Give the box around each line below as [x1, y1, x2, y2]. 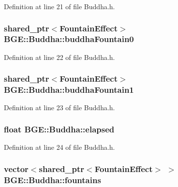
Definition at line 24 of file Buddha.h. [4, 142, 115, 152]
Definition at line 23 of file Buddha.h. [4, 102, 115, 113]
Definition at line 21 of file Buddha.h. [4, 1, 115, 11]
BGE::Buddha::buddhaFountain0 [4, 33, 134, 45]
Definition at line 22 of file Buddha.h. [4, 52, 115, 62]
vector [4, 162, 29, 174]
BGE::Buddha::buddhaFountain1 [4, 84, 134, 96]
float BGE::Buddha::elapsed [4, 123, 115, 135]
